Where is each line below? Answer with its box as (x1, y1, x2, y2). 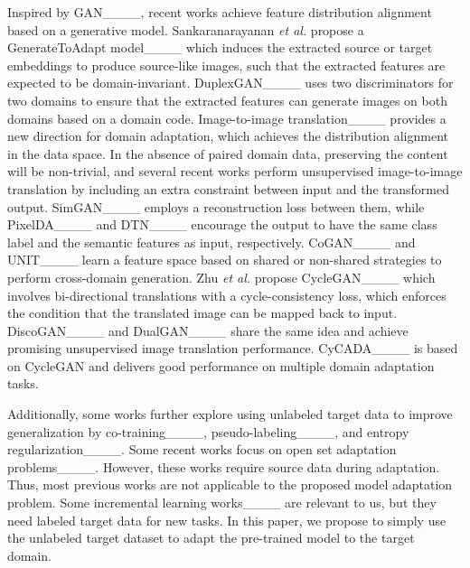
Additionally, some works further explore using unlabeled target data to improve (7, 405, 453, 424)
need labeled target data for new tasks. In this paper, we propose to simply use (7, 510, 446, 529)
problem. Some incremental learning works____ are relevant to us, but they (7, 493, 437, 512)
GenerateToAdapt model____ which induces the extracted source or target (7, 38, 433, 57)
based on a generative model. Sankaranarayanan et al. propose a (7, 20, 364, 39)
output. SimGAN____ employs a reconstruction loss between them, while (7, 197, 425, 216)
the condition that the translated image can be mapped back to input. (7, 303, 398, 322)
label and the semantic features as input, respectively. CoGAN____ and (7, 232, 416, 251)
